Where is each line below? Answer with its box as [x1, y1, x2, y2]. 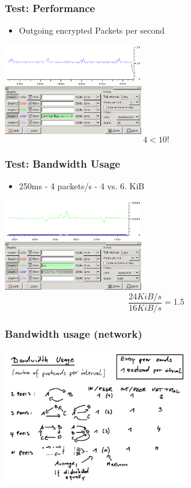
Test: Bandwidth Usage [5, 156, 121, 171]
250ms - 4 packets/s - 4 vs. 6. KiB [19, 180, 145, 192]
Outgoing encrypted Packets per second [19, 24, 165, 37]
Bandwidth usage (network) [5, 326, 142, 341]
